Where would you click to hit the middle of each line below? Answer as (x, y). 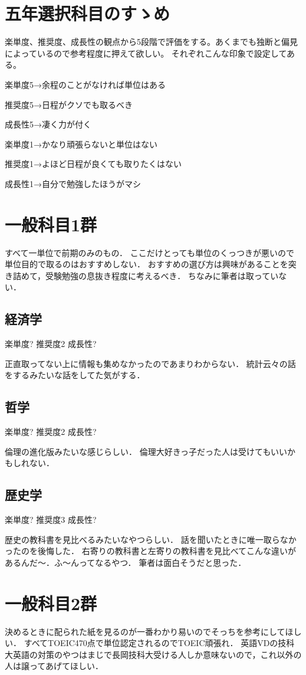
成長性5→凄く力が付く (48, 124)
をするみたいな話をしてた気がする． (75, 375)
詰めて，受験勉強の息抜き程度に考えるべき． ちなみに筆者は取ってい (146, 275)
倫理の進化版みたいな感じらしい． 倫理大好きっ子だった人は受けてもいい (146, 451)
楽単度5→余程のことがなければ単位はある (85, 84)
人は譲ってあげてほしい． (54, 666)
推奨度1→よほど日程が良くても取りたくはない (93, 164)
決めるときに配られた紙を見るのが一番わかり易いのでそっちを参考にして (145, 631)
